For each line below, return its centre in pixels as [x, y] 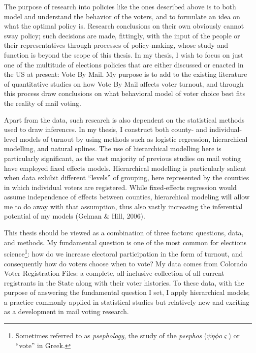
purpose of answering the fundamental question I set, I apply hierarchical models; [127, 292]
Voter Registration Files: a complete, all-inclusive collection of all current [114, 273]
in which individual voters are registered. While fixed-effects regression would [120, 187]
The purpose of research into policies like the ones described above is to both [120, 6]
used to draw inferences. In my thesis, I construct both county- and [106, 129]
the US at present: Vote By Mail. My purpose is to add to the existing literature [126, 74]
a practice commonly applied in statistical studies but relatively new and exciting [127, 302]
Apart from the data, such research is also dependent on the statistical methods [124, 119]
